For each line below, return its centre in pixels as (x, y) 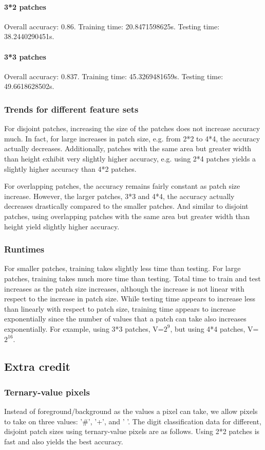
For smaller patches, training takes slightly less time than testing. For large (122, 268)
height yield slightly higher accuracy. (62, 226)
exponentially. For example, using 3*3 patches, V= (84, 328)
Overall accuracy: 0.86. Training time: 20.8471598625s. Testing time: (112, 26)
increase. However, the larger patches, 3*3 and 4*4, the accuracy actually (119, 196)
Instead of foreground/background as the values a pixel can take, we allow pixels (131, 411)
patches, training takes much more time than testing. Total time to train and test (132, 278)
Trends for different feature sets (71, 109)
